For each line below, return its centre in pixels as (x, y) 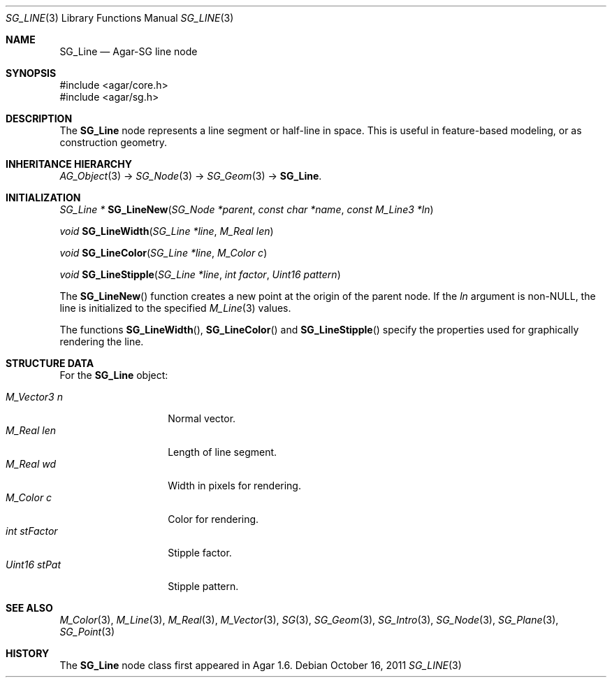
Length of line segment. (223, 452)
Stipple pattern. (203, 586)
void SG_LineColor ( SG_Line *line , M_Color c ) (163, 253)
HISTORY (28, 653)
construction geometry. (114, 142)
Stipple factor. (200, 553)
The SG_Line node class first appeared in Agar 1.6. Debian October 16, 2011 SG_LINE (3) (261, 665)
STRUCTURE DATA (50, 363)
